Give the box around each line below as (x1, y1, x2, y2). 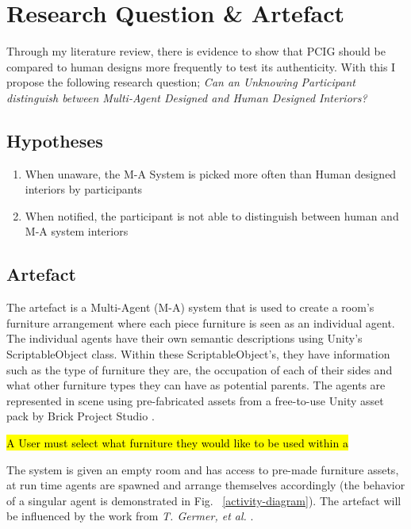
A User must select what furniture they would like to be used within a (6, 435, 348, 451)
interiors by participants (25, 181, 143, 197)
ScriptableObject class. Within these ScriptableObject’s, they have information (6, 346, 390, 362)
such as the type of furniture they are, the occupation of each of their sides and (6, 361, 393, 378)
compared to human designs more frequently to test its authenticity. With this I (6, 58, 396, 75)
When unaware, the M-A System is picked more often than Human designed (25, 165, 397, 182)
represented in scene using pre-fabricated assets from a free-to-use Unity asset (6, 392, 384, 408)
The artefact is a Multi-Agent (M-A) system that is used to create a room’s (6, 299, 375, 316)
